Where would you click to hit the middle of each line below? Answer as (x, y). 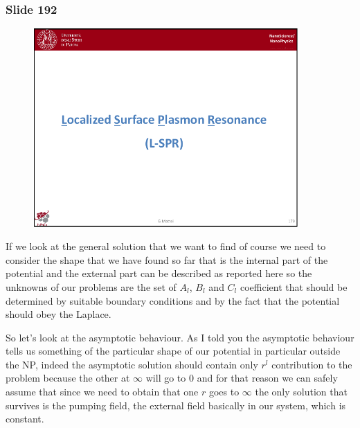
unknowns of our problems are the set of (91, 286)
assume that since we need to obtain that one (102, 392)
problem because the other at (68, 378)
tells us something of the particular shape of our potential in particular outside (173, 351)
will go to (166, 378)
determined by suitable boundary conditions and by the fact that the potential (173, 300)
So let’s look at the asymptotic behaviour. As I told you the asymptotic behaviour (180, 337)
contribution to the (312, 364)
